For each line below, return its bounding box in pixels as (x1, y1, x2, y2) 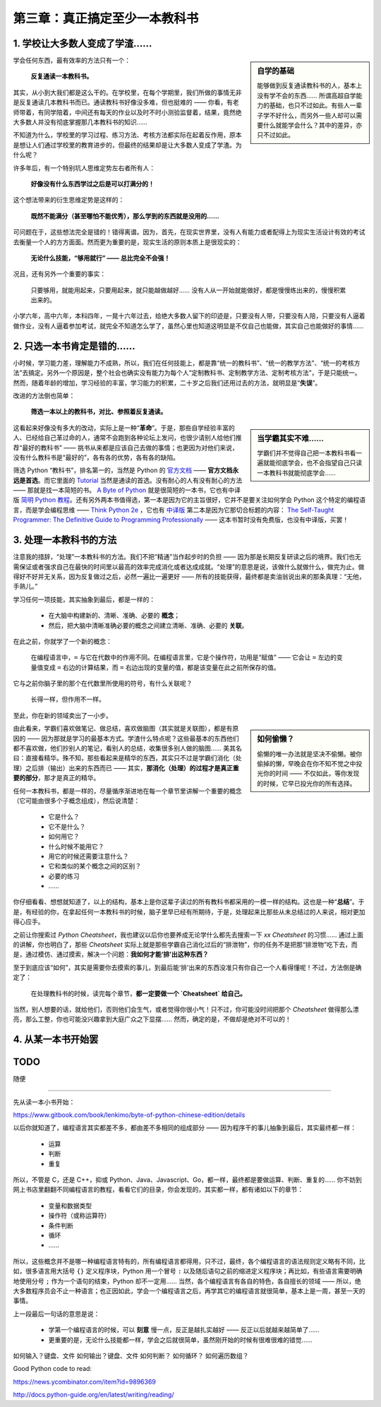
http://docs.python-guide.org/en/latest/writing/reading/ (13, 1391, 174, 1399)
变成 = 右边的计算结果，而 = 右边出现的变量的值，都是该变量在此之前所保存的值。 (42, 663, 280, 671)
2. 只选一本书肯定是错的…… (13, 340, 135, 352)
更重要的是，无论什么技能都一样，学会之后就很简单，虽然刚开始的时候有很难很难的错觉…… (48, 1335, 313, 1344)
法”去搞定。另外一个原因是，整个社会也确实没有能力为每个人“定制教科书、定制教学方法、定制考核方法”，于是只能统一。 (13, 369, 361, 377)
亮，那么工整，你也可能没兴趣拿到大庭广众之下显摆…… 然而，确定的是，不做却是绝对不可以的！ (13, 1015, 292, 1024)
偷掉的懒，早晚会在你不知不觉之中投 (257, 759, 363, 767)
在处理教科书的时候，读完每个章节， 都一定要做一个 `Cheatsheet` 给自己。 (30, 989, 246, 998)
